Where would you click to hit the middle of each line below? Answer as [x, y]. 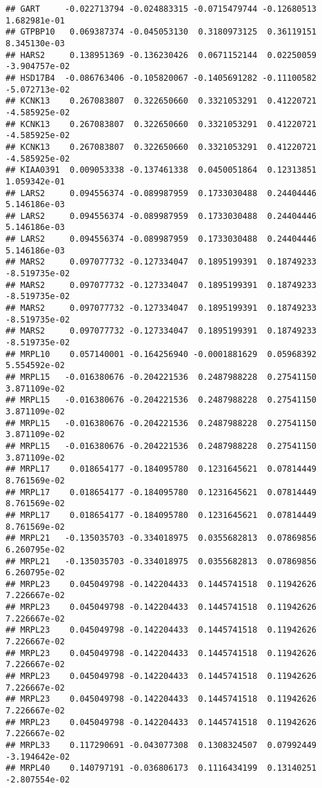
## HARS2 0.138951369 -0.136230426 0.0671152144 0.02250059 [161, 55]
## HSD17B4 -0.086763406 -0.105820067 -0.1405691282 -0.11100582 [161, 78]
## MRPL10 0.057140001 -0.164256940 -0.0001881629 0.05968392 [161, 354]
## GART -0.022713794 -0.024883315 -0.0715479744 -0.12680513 [161, 9]
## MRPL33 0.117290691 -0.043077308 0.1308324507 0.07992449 [161, 745]
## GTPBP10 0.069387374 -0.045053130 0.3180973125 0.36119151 [161, 32]
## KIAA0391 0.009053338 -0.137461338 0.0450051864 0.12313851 [161, 170]
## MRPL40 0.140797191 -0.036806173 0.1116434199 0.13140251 [161, 768]
